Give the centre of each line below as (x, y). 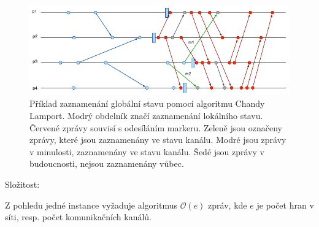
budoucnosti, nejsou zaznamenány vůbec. (107, 164)
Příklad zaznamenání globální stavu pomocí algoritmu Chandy (147, 103)
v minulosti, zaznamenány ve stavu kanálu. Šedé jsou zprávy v (147, 151)
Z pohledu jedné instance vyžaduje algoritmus (91, 205)
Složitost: (22, 184)
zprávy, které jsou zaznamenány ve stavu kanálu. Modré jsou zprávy (158, 140)
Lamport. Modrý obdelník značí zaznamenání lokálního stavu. (146, 115)
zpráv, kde (228, 205)
